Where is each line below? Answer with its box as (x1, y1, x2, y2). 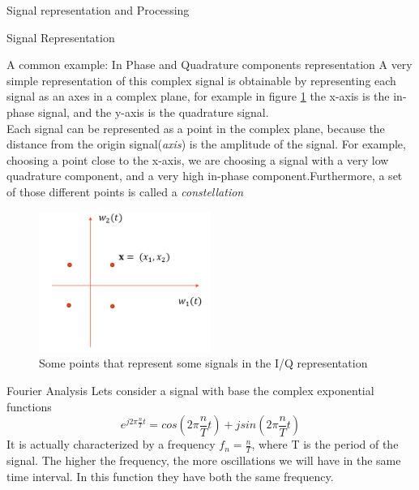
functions (6, 398, 52, 415)
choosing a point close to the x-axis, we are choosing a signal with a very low (6, 151, 389, 168)
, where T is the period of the (251, 436, 399, 453)
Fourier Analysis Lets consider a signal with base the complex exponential (6, 382, 374, 399)
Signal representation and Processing (6, 2, 190, 18)
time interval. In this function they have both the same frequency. (6, 467, 334, 484)
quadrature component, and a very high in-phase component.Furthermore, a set (6, 167, 403, 184)
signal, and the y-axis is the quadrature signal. (37, 103, 269, 120)
